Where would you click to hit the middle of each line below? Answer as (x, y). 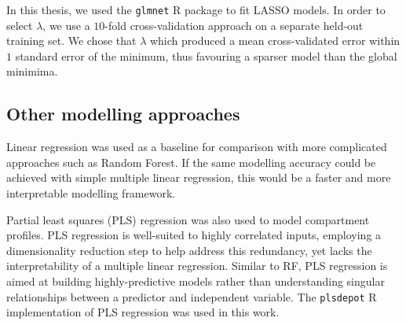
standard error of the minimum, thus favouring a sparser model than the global (206, 55)
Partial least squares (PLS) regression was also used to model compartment (188, 219)
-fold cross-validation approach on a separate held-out (234, 25)
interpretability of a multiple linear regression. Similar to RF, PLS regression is (197, 266)
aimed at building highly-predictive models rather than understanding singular (196, 281)
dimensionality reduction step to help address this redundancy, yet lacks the (189, 250)
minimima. (32, 71)
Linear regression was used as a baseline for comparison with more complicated (197, 147)
